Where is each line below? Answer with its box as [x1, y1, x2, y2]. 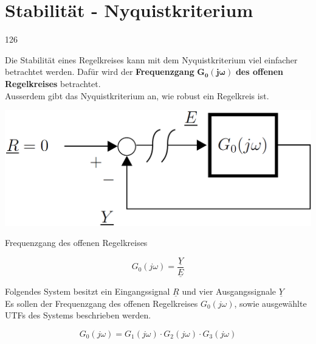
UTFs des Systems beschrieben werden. [5, 309, 151, 321]
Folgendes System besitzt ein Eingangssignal [5, 285, 170, 298]
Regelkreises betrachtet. [5, 77, 101, 90]
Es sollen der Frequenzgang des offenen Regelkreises [5, 297, 198, 309]
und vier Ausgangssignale [182, 285, 276, 298]
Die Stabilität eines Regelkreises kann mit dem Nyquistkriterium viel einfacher [5, 53, 298, 66]
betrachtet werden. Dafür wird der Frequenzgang [5, 65, 194, 78]
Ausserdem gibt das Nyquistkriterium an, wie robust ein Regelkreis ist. [5, 89, 269, 102]
